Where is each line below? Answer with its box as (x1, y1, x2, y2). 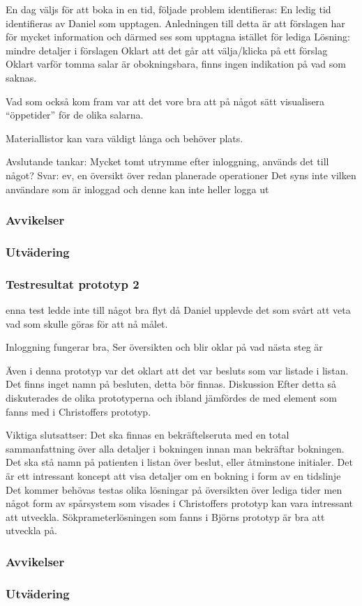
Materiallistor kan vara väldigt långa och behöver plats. (6, 130, 243, 145)
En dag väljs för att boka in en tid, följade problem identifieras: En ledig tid (6, 2, 331, 16)
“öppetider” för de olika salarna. (6, 107, 144, 122)
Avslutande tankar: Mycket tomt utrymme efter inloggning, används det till (6, 154, 329, 169)
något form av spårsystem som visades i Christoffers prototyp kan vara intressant (6, 496, 354, 510)
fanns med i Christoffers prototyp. (6, 404, 151, 418)
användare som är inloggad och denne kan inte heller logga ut (6, 181, 269, 196)
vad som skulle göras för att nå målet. (6, 316, 168, 331)
